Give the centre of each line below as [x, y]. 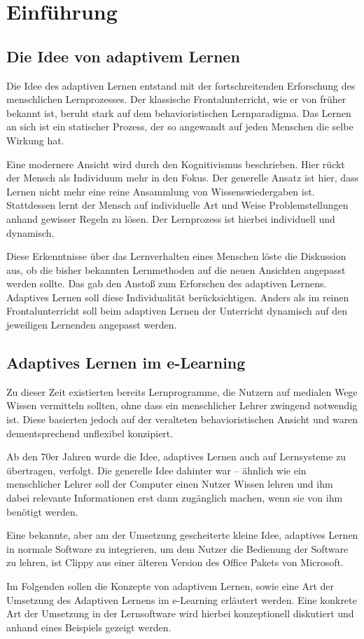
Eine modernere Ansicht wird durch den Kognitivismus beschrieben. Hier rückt [176, 164]
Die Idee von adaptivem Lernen [123, 56]
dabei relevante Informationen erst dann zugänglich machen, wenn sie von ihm [175, 498]
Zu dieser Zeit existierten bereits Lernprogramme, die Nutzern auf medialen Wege [182, 391]
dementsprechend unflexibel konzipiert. [90, 433]
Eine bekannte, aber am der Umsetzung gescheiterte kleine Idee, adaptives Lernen [182, 535]
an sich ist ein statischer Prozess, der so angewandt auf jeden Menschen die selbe [180, 126]
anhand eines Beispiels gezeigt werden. [89, 627]
